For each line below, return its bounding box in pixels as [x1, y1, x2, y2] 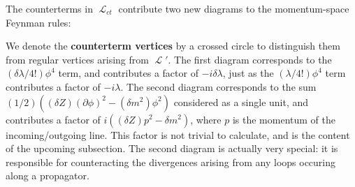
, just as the [222, 66, 274, 80]
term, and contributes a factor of [58, 66, 198, 80]
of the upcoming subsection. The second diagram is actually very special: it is [6, 141, 338, 156]
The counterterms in [6, 1, 93, 15]
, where [190, 112, 222, 126]
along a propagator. [6, 168, 89, 183]
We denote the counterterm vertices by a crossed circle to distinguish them [6, 38, 340, 53]
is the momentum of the [232, 112, 335, 126]
